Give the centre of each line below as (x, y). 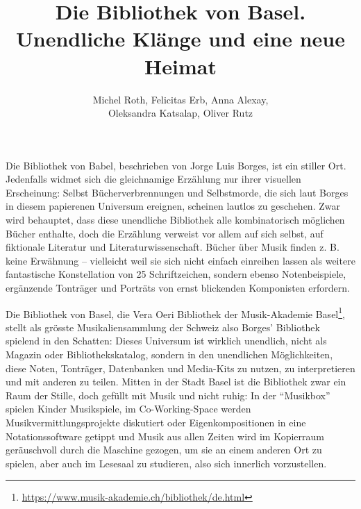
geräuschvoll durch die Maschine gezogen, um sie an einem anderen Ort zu (164, 450)
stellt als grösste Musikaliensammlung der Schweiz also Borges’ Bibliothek (163, 327)
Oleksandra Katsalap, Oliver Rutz (180, 113)
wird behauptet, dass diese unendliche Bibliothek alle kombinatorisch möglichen (175, 220)
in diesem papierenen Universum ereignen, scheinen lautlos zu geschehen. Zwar (173, 206)
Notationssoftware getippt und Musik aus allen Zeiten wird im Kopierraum (165, 436)
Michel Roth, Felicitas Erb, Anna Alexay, (180, 99)
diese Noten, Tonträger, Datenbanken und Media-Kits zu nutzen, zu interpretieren (180, 368)
